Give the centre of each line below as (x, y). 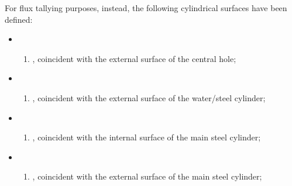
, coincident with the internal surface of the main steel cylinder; (147, 137)
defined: (19, 19)
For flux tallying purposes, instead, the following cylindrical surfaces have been (146, 8)
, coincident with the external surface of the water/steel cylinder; (149, 97)
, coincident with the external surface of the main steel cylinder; (147, 176)
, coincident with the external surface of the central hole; (134, 58)
